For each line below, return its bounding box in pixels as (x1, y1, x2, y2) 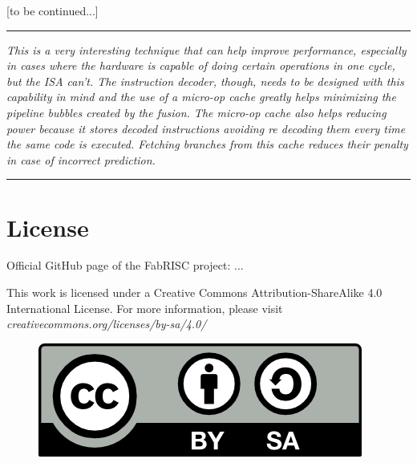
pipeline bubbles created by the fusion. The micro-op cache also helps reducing (6, 104, 387, 120)
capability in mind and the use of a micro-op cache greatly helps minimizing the (6, 88, 396, 105)
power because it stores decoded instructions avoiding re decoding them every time (6, 120, 406, 136)
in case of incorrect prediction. (6, 151, 156, 168)
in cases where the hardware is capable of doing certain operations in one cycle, (6, 57, 395, 74)
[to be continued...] (6, 2, 99, 18)
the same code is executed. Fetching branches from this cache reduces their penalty (6, 136, 408, 152)
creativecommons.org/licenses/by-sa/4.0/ (6, 315, 207, 332)
